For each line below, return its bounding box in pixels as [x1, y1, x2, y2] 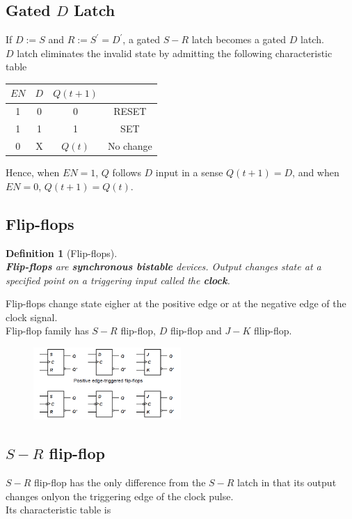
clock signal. [6, 309, 58, 324]
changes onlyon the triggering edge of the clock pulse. [6, 488, 234, 503]
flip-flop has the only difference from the [34, 475, 206, 490]
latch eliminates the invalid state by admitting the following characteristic [17, 45, 333, 60]
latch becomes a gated [191, 32, 287, 47]
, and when [292, 165, 339, 180]
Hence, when [6, 165, 60, 180]
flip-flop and [170, 323, 222, 338]
